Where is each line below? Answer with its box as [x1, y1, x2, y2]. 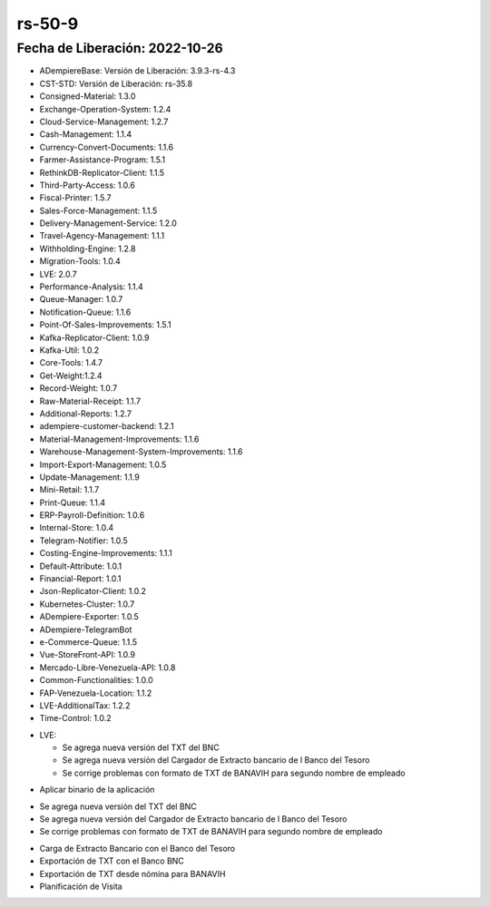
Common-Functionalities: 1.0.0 [39, 675, 153, 686]
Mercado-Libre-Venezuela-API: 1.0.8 [39, 662, 176, 673]
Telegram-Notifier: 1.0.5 [39, 535, 128, 546]
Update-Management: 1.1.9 [39, 472, 140, 483]
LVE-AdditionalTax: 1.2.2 [39, 699, 131, 711]
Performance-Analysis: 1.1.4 [39, 281, 144, 292]
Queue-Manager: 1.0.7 [39, 294, 123, 305]
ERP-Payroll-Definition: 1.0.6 [39, 510, 145, 521]
